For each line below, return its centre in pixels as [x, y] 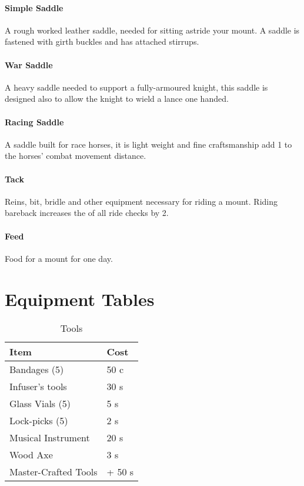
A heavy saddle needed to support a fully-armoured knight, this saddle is [136, 87]
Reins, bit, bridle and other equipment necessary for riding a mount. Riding [141, 201]
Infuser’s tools [38, 387]
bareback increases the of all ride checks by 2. [87, 213]
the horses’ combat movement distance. [76, 156]
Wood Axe [31, 455]
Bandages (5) [37, 370]
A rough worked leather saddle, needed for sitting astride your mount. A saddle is [152, 30]
